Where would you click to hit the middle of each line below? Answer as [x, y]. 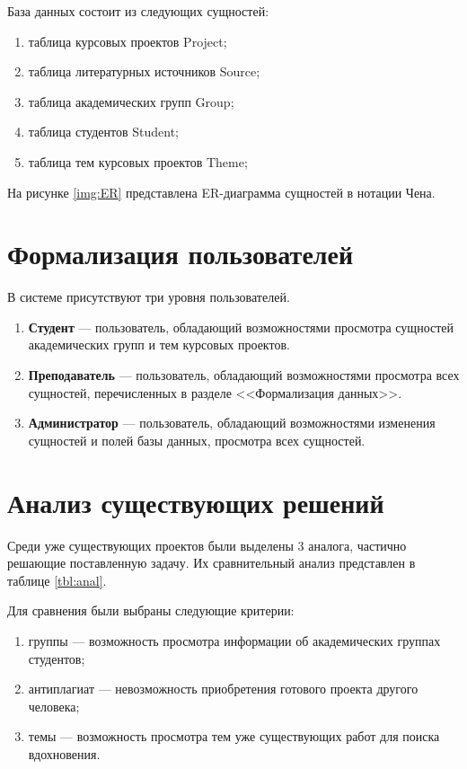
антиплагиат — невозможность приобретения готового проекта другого [223, 689]
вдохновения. [64, 753]
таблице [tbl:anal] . [57, 580]
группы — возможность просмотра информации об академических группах [234, 640]
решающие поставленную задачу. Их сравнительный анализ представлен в [211, 563]
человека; [54, 706]
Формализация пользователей [181, 254]
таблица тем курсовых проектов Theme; [138, 161]
